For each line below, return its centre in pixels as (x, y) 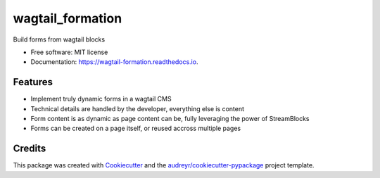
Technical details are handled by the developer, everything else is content (138, 108)
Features (33, 82)
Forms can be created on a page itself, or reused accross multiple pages (136, 128)
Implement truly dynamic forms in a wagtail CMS (101, 99)
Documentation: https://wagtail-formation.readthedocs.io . (114, 62)
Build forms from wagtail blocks (59, 39)
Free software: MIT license (69, 52)
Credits (30, 149)
